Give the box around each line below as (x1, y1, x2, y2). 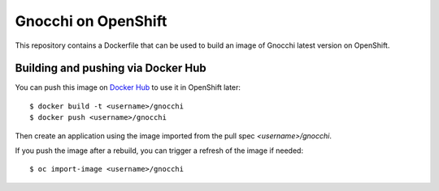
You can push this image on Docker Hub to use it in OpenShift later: (15, 83, 241, 92)
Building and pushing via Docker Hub (15, 62, 206, 75)
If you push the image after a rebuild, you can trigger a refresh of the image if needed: (15, 146, 304, 155)
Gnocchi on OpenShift (15, 12, 167, 30)
